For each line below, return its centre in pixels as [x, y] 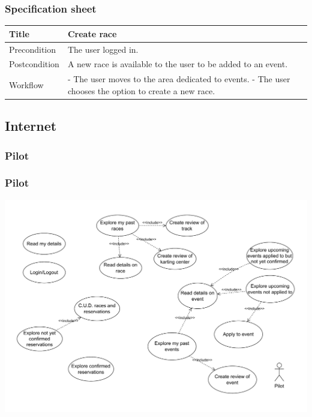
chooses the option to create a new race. [141, 90]
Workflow [26, 85]
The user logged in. [103, 49]
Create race [92, 33]
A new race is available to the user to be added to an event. [178, 64]
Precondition [33, 49]
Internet [31, 126]
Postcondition [34, 64]
